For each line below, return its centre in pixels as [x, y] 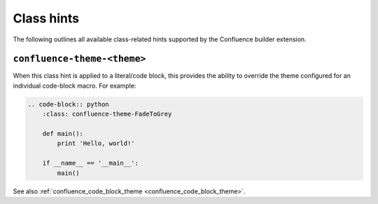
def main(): [63, 134]
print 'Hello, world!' [96, 143]
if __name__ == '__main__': [91, 163]
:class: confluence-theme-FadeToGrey [107, 114]
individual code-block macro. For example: [75, 86]
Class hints [46, 18]
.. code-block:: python [69, 104]
